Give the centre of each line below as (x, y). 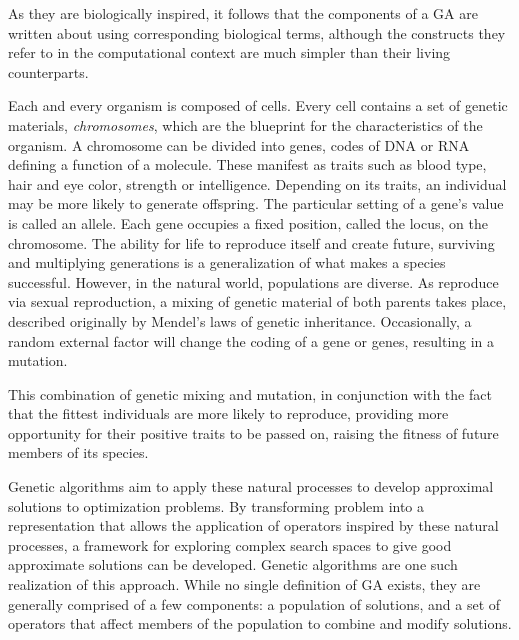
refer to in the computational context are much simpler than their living (229, 52)
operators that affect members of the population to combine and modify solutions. (260, 623)
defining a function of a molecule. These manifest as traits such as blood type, (247, 164)
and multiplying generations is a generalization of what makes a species (227, 262)
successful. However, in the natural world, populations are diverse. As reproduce (253, 281)
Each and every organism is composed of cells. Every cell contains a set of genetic (258, 105)
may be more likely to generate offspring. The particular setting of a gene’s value (256, 203)
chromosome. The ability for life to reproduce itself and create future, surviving (251, 242)
